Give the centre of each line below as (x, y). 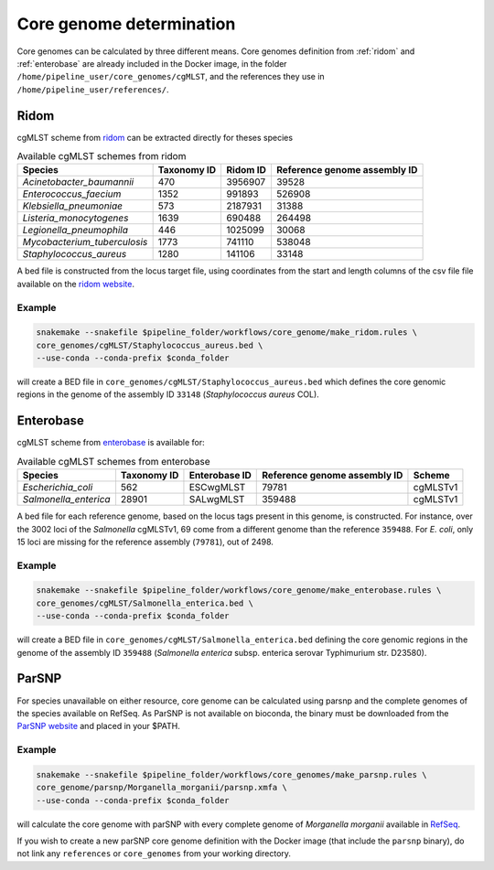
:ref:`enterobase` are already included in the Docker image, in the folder (152, 63)
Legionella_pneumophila (75, 231)
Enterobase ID (220, 476)
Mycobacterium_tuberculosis (85, 242)
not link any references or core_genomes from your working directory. (154, 854)
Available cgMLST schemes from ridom (102, 156)
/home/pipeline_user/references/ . (93, 89)
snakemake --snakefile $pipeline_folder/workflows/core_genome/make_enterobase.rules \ (239, 591)
